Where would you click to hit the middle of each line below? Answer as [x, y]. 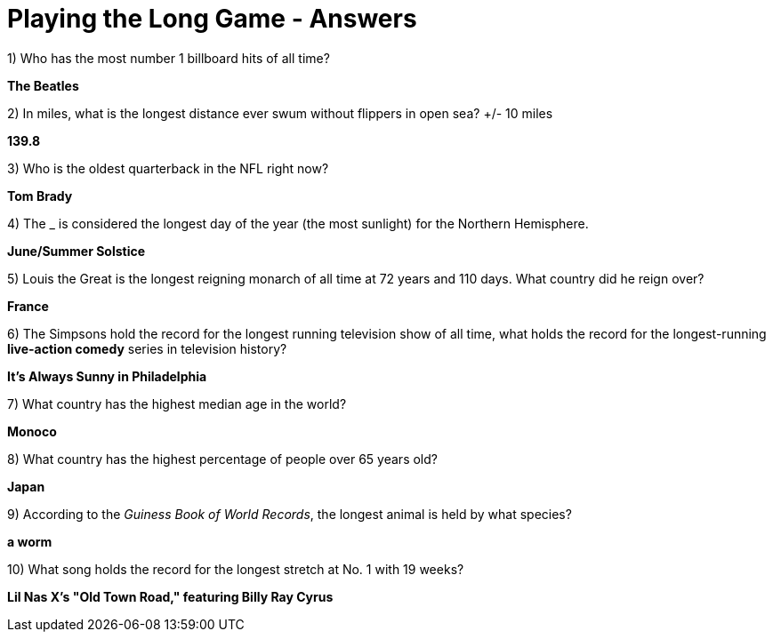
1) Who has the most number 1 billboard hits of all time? [169, 58]
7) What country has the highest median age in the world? [177, 403]
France [28, 306]
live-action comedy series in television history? [147, 348]
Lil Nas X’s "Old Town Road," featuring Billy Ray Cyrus [170, 596]
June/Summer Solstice [76, 251]
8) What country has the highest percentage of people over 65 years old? [222, 459]
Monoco [32, 431]
